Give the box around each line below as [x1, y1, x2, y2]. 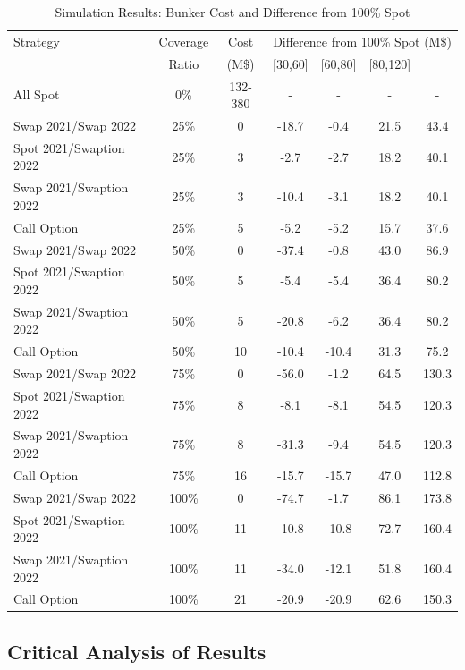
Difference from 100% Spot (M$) [273, 31, 452, 50]
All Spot [13, 85, 60, 104]
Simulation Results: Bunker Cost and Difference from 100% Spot [55, 3, 410, 21]
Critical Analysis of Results [7, 637, 266, 665]
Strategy [13, 31, 60, 50]
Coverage [158, 31, 209, 50]
